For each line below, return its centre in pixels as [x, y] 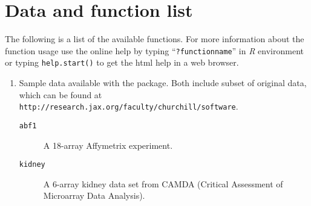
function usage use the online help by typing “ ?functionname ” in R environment [154, 50]
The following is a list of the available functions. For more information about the [155, 39]
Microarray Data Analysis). [94, 195]
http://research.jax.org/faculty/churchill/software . [129, 106]
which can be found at [61, 94]
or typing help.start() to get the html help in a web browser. [122, 62]
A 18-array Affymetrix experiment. [108, 145]
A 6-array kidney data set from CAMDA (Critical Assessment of [163, 183]
